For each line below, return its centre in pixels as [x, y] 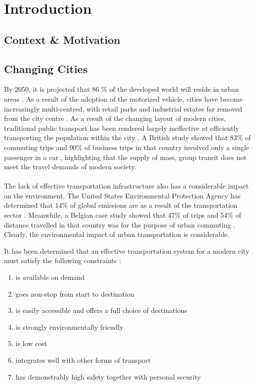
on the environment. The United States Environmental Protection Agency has [122, 195]
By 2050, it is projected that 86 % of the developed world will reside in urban [122, 89]
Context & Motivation [62, 39]
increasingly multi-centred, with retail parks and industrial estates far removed [123, 108]
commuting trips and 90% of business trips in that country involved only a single [127, 147]
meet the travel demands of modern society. [70, 167]
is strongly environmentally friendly [69, 327]
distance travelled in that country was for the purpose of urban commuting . [120, 224]
